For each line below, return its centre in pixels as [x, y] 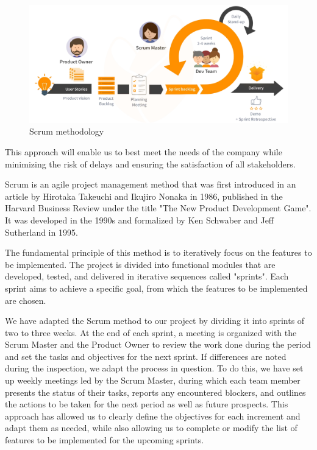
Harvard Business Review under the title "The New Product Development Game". [158, 208]
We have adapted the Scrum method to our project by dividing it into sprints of [155, 321]
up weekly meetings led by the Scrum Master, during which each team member [153, 380]
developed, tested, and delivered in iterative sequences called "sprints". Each [147, 276]
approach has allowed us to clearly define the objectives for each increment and [153, 416]
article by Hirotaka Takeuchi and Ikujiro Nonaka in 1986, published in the [144, 196]
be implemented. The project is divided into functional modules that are [140, 264]
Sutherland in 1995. [41, 232]
